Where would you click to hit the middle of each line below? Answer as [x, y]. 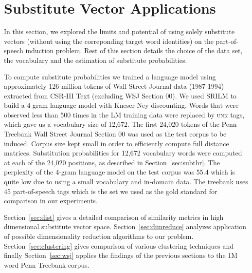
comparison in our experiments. [51, 201]
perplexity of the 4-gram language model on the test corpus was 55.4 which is [119, 172]
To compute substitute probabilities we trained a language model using [110, 76]
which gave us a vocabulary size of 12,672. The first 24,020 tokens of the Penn [120, 124]
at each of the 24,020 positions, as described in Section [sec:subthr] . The [112, 162]
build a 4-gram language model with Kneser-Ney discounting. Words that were [121, 105]
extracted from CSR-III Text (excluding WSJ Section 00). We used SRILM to [120, 95]
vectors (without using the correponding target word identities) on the [109, 41]
